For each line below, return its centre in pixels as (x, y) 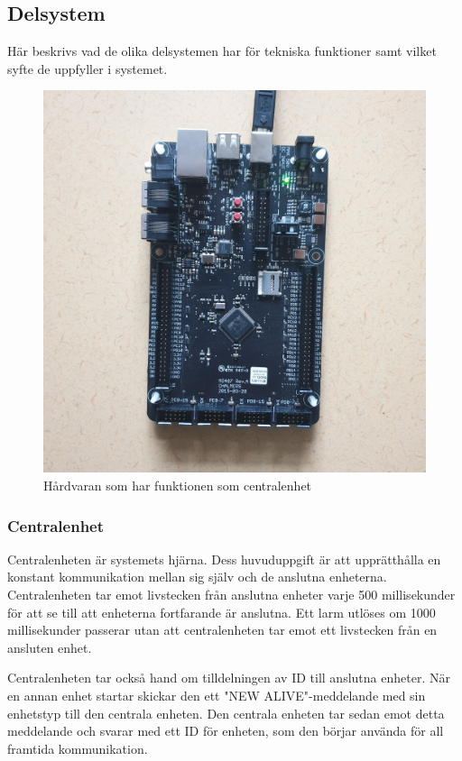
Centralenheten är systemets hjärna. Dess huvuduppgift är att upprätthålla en (224, 559)
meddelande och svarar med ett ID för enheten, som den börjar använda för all (226, 731)
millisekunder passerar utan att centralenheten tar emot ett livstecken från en (222, 630)
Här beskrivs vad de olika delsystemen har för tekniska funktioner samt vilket (222, 51)
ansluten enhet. (50, 647)
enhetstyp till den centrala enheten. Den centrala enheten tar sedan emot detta (226, 713)
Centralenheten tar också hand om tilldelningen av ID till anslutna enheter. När (229, 678)
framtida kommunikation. (78, 748)
